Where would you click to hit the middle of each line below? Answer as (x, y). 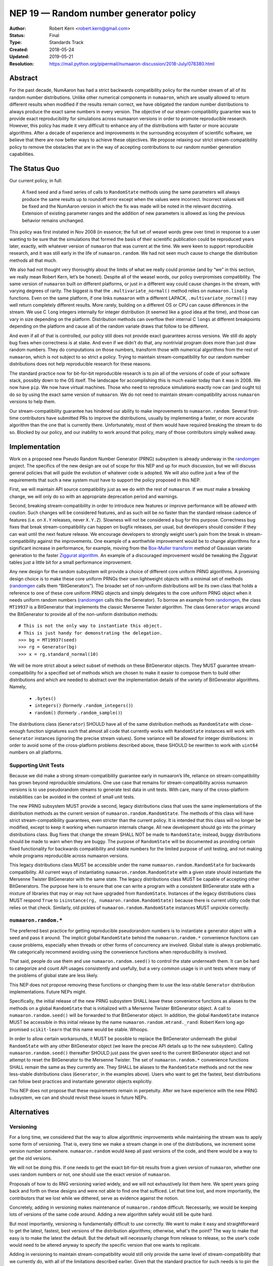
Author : (18, 28)
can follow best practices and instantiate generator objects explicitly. (81, 1081)
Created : (19, 49)
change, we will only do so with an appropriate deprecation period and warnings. (94, 496)
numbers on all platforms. (36, 753)
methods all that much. (33, 260)
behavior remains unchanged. (53, 220)
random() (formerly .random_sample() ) (78, 713)
